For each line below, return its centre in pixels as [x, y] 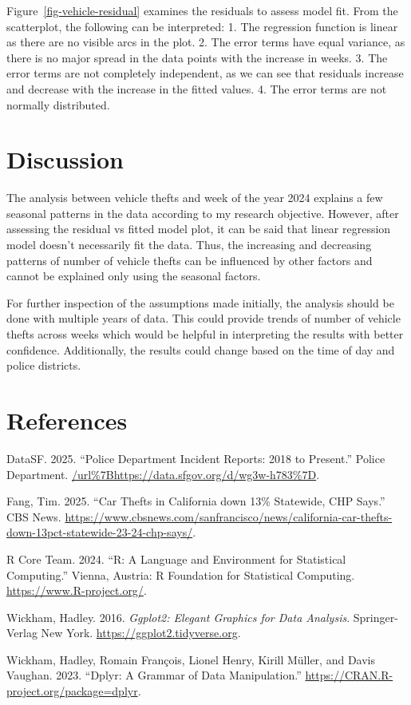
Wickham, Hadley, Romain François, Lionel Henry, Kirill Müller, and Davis [191, 659]
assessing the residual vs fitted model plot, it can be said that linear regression [199, 229]
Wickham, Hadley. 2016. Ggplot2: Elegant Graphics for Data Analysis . [178, 617]
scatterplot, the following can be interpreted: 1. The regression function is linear [202, 26]
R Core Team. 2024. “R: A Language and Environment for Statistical [176, 558]
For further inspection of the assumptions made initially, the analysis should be [200, 302]
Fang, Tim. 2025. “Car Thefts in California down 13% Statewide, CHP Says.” [196, 501]
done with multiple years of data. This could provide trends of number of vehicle [204, 318]
